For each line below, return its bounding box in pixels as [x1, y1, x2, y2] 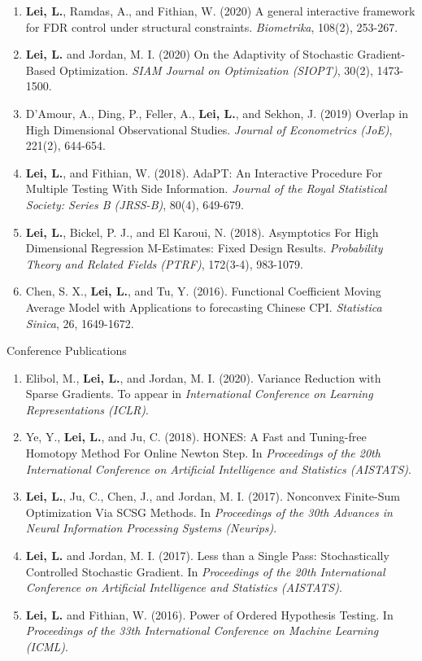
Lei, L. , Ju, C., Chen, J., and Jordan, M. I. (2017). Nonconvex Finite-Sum [25, 488, 400, 505]
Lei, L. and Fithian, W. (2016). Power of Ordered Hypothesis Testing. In [25, 606, 394, 623]
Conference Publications [7, 342, 127, 359]
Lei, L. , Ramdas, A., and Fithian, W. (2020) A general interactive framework [25, 2, 415, 19]
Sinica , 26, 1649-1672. [25, 314, 134, 331]
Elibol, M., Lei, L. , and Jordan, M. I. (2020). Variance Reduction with [25, 369, 381, 386]
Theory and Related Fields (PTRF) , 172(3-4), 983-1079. [25, 255, 303, 272]
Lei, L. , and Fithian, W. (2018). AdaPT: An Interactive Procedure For [25, 164, 383, 181]
